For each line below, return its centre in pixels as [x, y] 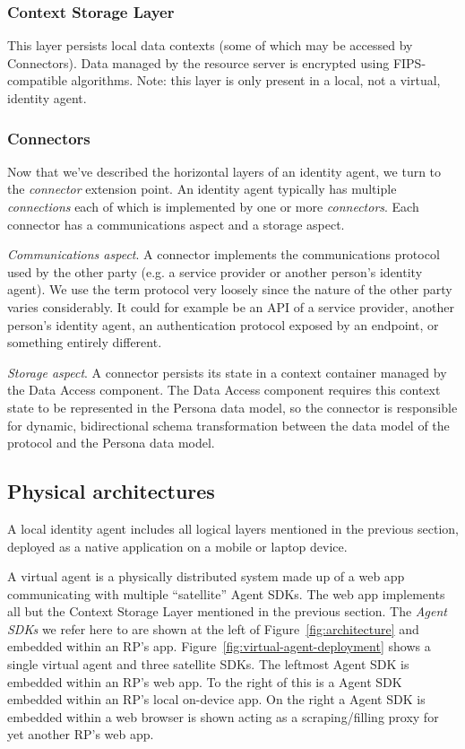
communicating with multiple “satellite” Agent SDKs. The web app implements [226, 593]
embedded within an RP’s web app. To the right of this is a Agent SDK [205, 681]
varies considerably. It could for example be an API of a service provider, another [231, 306]
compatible [37, 80]
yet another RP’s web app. [81, 734]
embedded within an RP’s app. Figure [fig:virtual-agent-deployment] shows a [219, 646]
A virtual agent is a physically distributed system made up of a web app [206, 576]
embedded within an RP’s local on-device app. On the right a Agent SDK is [216, 699]
